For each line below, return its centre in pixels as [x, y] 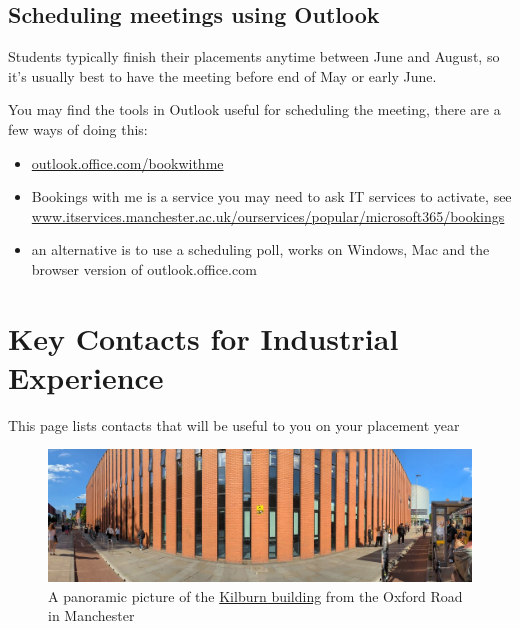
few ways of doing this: [78, 128]
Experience [86, 376]
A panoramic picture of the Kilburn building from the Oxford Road [255, 595]
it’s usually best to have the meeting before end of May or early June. [222, 75]
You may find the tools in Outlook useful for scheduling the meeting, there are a [254, 109]
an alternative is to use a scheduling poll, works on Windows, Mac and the [260, 249]
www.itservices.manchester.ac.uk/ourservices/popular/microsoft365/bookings [268, 215]
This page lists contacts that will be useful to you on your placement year [234, 424]
